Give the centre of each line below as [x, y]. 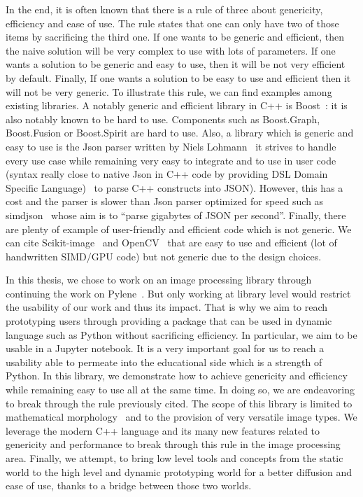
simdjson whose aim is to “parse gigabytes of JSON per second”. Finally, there [176, 215]
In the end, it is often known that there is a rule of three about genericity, [164, 9]
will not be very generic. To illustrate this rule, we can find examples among [169, 91]
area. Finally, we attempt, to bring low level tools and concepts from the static [175, 458]
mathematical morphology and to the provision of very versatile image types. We [181, 417]
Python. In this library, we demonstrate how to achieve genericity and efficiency [177, 376]
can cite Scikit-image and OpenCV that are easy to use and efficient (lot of [171, 243]
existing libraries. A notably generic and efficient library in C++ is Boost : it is [177, 105]
